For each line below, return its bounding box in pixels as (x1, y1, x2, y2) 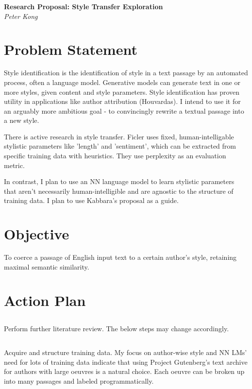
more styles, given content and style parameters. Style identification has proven (4, 86, 240, 97)
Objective (4, 224, 69, 244)
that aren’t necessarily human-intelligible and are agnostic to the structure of (4, 186, 234, 196)
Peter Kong (4, 11, 38, 21)
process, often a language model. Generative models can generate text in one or (4, 77, 240, 87)
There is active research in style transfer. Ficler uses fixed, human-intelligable (4, 131, 234, 141)
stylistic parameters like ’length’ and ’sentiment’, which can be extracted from (4, 141, 236, 151)
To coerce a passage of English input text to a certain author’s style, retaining (4, 252, 237, 262)
